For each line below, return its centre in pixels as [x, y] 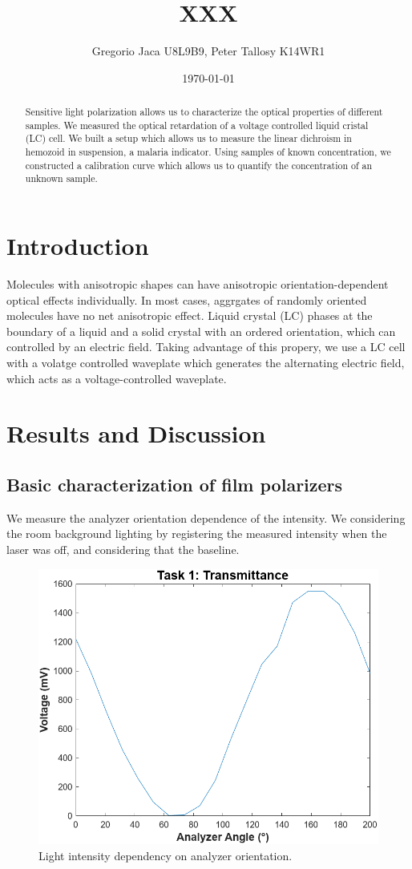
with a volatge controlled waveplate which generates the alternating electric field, [206, 362]
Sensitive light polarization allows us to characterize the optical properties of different [204, 112]
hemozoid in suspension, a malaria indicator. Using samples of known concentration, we [208, 152]
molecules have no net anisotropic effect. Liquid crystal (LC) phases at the [190, 315]
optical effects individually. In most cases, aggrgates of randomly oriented [187, 299]
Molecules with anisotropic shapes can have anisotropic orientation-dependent [198, 283]
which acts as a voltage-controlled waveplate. [117, 378]
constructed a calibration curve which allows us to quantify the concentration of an [199, 165]
